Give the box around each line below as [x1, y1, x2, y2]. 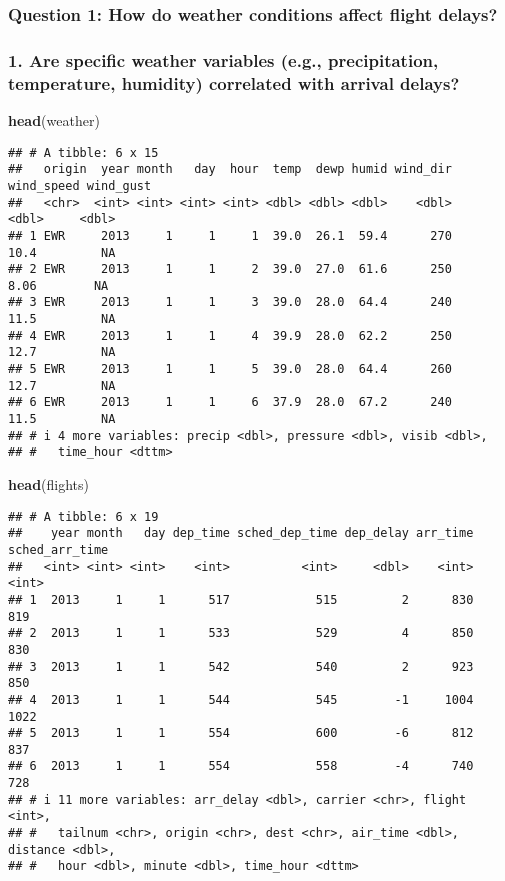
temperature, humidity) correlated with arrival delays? [8, 70, 460, 95]
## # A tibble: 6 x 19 [8, 509, 159, 524]
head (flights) [8, 474, 90, 495]
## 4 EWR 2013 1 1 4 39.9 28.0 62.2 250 [8, 328, 452, 343]
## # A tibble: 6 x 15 [8, 145, 159, 160]
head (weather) [8, 109, 100, 130]
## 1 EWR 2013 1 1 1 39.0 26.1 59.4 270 [8, 228, 452, 243]
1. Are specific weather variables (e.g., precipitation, [8, 47, 439, 72]
